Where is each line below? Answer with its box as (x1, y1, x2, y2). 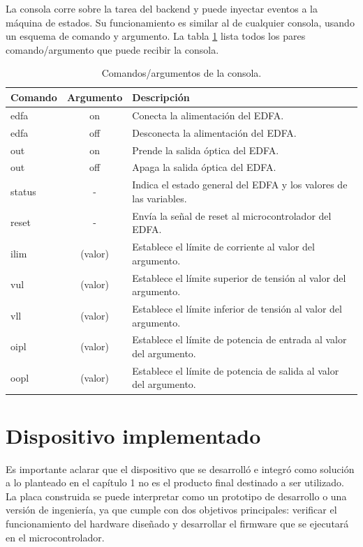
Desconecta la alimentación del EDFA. (132, 125, 297, 140)
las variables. (132, 190, 187, 205)
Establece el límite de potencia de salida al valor (132, 363, 339, 377)
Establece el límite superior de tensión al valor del (132, 270, 346, 285)
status (10, 183, 36, 198)
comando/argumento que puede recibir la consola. (6, 42, 219, 57)
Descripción (132, 89, 190, 104)
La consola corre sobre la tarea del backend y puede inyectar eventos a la (6, 1, 318, 15)
